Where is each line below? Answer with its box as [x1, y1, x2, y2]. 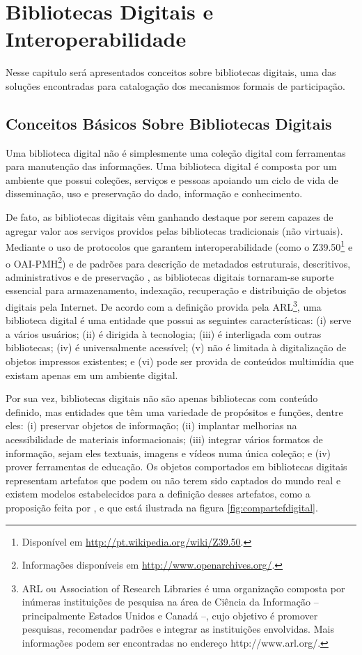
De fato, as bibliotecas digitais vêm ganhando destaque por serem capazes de [6, 210, 333, 224]
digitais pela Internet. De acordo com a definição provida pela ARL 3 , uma [6, 297, 322, 314]
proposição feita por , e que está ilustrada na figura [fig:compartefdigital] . [6, 500, 318, 514]
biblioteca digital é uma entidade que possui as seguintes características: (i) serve [6, 313, 352, 327]
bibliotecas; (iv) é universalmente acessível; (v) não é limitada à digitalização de [6, 340, 347, 355]
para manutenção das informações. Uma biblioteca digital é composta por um [6, 159, 337, 174]
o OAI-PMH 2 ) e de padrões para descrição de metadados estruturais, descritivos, [6, 254, 351, 270]
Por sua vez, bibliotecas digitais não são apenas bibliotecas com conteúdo [6, 391, 318, 406]
